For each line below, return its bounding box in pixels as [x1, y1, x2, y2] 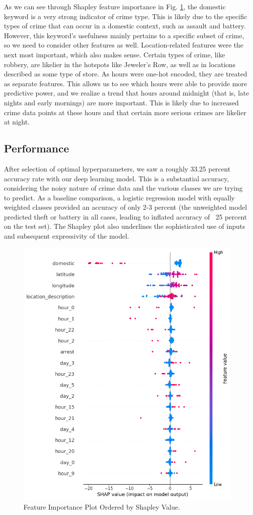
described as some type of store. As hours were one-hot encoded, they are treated [4, 69, 248, 79]
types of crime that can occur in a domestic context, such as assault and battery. [4, 21, 246, 31]
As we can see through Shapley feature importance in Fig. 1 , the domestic [4, 1, 226, 11]
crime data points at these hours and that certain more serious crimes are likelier [4, 107, 247, 117]
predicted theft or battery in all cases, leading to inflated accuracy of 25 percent [4, 211, 247, 221]
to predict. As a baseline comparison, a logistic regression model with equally [4, 192, 235, 202]
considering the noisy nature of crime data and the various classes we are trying [4, 183, 243, 193]
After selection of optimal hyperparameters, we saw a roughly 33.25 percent [4, 163, 231, 173]
